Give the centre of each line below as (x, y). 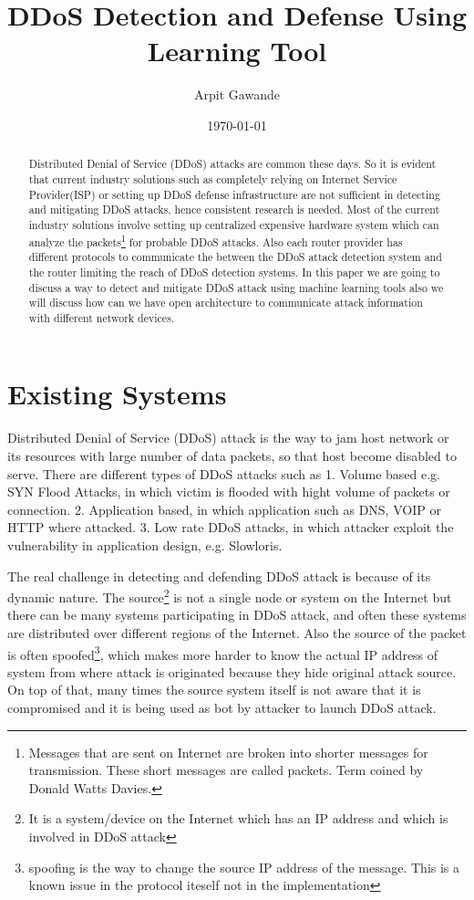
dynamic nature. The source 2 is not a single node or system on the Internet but (230, 596)
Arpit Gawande (237, 94)
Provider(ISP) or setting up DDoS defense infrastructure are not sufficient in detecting (234, 194)
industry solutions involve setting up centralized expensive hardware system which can (234, 224)
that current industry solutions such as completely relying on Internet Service (213, 178)
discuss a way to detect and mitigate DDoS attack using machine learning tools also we (236, 287)
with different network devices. (102, 317)
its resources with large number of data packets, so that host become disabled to (232, 456)
